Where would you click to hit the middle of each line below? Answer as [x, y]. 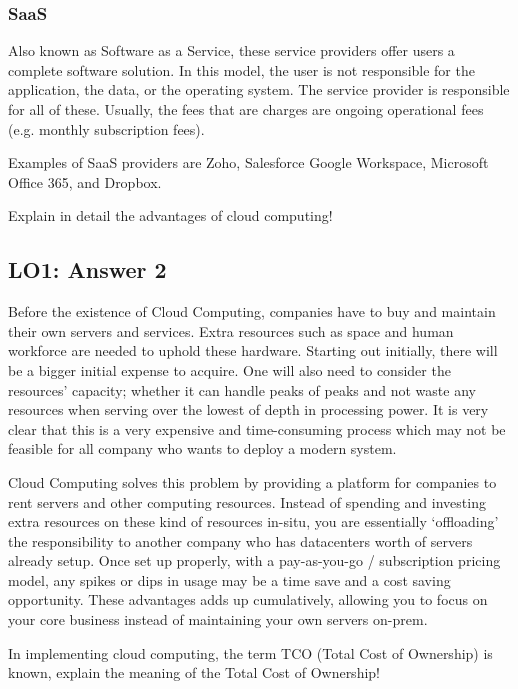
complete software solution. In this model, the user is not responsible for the [241, 69]
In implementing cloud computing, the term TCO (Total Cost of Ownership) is [250, 652]
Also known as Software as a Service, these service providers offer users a [231, 50]
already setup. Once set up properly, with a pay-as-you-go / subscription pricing [254, 560]
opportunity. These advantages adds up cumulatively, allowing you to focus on [248, 599]
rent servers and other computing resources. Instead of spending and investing [247, 501]
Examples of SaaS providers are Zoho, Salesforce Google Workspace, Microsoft [248, 162]
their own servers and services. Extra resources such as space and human [231, 330]
